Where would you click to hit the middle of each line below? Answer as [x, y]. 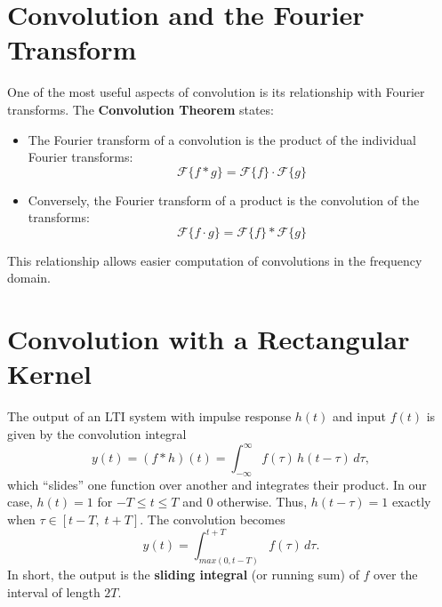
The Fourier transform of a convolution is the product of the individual [222, 139]
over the [396, 574]
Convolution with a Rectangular [209, 339]
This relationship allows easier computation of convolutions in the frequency [215, 260]
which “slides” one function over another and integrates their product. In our [217, 484]
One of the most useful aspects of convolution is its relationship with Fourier [216, 92]
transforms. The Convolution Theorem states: [141, 109]
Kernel [49, 374]
